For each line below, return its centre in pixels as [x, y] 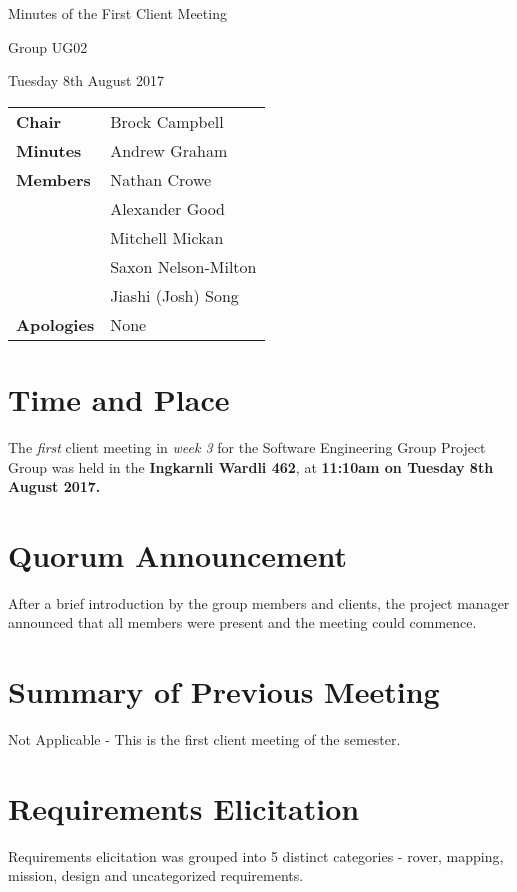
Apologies [55, 324]
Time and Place [119, 398]
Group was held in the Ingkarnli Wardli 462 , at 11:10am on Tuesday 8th [251, 466]
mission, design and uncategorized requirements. [156, 875]
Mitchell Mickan [167, 237]
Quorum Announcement [178, 554]
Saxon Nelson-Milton [183, 266]
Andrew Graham [169, 150]
